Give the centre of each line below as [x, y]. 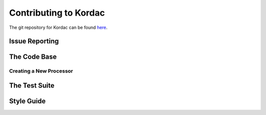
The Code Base [33, 57]
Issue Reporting [34, 41]
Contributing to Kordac [57, 13]
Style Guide [28, 101]
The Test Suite [32, 85]
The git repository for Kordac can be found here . [58, 27]
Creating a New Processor [41, 71]
